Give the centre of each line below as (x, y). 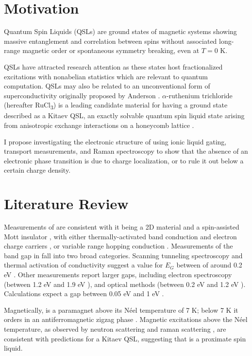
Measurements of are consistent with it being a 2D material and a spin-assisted (122, 227)
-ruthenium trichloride (199, 95)
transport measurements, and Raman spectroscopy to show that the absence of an (126, 151)
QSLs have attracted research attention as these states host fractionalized (113, 66)
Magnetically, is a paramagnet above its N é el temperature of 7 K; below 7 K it (121, 310)
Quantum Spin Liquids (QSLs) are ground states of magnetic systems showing (120, 31)
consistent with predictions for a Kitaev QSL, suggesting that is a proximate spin (125, 338)
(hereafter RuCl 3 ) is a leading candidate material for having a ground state (116, 106)
